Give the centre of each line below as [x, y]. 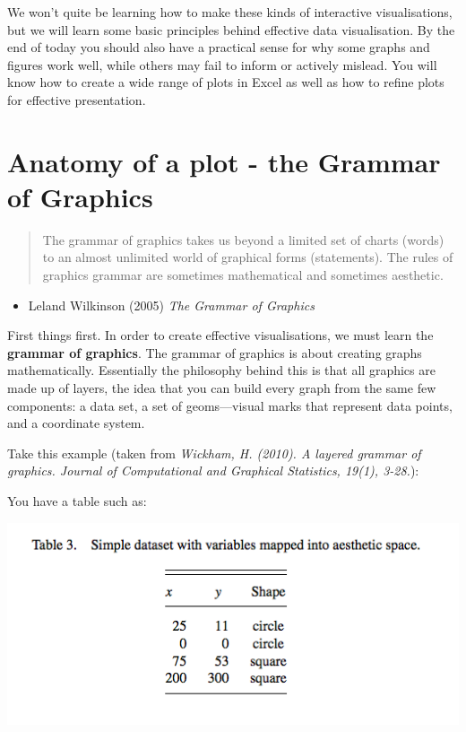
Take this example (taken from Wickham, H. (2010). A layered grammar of [214, 453]
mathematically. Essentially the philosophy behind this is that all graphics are [221, 370]
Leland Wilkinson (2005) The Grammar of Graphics [171, 305]
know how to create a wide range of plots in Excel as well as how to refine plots [226, 82]
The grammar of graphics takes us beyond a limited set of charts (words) [243, 239]
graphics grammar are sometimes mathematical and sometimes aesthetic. [243, 275]
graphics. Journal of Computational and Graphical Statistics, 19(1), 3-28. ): [213, 471]
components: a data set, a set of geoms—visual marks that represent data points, [230, 405]
